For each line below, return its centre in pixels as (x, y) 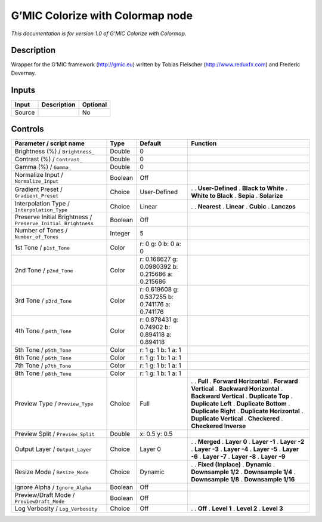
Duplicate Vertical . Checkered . (237, 419)
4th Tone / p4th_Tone (43, 331)
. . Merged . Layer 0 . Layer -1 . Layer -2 (248, 442)
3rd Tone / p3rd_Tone (43, 300)
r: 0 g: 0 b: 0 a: (160, 244)
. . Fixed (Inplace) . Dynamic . (233, 465)
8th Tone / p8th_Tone (43, 373)
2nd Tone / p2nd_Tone (44, 271)
